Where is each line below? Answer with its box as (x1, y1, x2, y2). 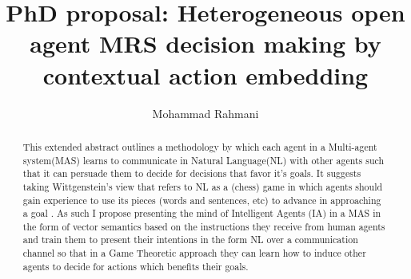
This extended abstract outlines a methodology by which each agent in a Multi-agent (22, 139, 377, 153)
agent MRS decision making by (30, 27, 381, 60)
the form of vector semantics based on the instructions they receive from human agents (22, 219, 385, 233)
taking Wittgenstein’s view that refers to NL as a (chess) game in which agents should (22, 179, 383, 193)
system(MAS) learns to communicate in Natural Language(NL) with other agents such (22, 153, 385, 167)
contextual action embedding (42, 58, 369, 91)
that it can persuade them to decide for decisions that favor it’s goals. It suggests (22, 167, 361, 180)
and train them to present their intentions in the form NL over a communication (22, 233, 358, 246)
